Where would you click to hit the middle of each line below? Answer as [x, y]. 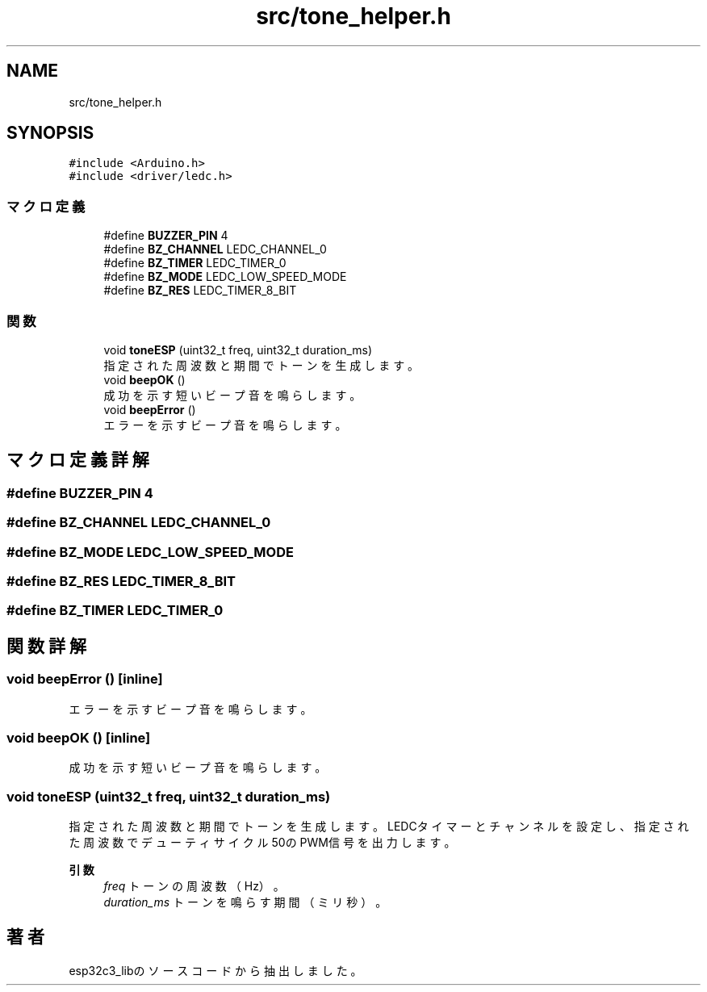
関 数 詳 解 [46, 646]
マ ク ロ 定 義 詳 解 [78, 460]
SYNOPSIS [50, 133]
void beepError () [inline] [85, 679]
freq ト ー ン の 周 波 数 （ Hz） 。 [194, 886]
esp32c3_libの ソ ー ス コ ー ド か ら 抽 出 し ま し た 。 [215, 970]
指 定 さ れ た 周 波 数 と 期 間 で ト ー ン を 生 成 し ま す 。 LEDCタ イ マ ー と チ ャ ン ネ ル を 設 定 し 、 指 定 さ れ [379, 826]
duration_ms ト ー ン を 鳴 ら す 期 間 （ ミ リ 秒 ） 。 [245, 902]
